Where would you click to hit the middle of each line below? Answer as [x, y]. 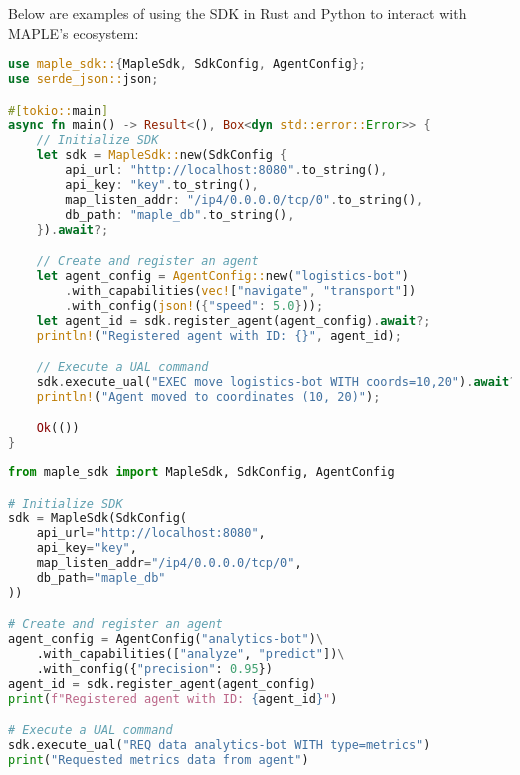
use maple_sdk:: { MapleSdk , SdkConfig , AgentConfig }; [187, 64]
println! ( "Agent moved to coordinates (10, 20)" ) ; [208, 396]
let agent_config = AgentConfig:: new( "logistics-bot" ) [222, 276]
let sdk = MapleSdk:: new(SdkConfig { [162, 155]
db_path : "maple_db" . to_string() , [180, 214]
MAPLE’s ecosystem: [73, 32]
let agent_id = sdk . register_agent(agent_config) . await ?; [233, 320]
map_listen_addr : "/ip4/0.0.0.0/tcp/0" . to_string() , [244, 199]
